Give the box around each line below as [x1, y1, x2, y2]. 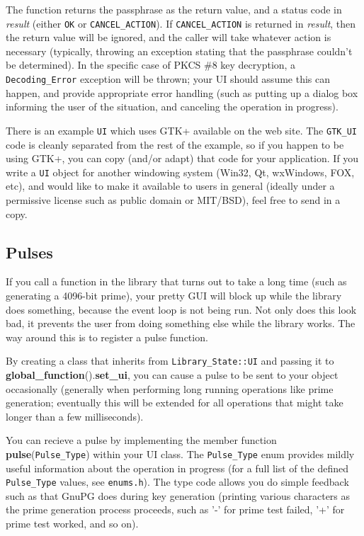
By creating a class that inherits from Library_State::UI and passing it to [6, 353, 334, 368]
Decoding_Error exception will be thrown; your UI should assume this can [6, 72, 331, 86]
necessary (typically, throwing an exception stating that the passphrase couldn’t [6, 43, 353, 58]
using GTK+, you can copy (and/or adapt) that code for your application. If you [6, 151, 359, 166]
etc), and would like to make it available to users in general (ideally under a [6, 178, 335, 193]
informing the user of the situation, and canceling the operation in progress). [6, 99, 339, 114]
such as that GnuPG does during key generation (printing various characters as [6, 488, 351, 503]
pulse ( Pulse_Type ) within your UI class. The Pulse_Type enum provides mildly [6, 446, 355, 461]
